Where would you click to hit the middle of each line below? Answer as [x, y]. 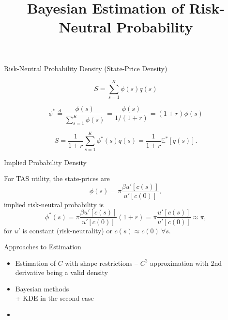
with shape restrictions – [102, 263]
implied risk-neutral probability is [54, 204]
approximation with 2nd [186, 263]
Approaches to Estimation [43, 247]
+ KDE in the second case [54, 298]
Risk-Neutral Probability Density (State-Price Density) [86, 68]
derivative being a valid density [61, 272]
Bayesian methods [42, 288]
